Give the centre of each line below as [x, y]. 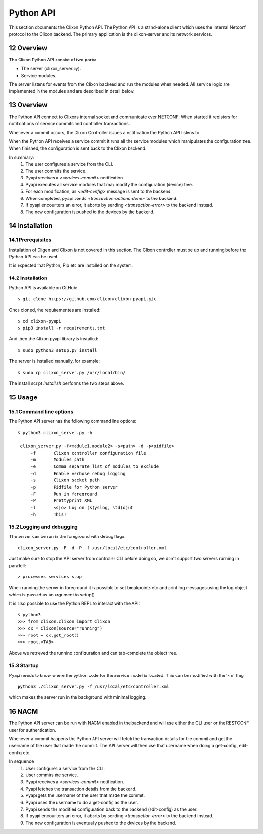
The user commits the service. [56, 171]
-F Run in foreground [64, 494]
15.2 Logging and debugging [43, 527]
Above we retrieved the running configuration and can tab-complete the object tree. [93, 653]
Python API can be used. [34, 257]
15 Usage [23, 397]
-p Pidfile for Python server [74, 487]
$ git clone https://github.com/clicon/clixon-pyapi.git [87, 299]
